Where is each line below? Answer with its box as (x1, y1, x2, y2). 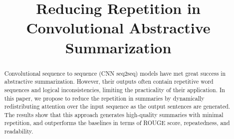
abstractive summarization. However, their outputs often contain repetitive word (4, 77, 214, 86)
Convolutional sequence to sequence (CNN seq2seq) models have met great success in (4, 69, 226, 77)
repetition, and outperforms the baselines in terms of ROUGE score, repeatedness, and (4, 119, 230, 127)
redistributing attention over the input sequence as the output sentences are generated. (4, 102, 231, 111)
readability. (4, 127, 33, 136)
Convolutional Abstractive (26, 17, 211, 38)
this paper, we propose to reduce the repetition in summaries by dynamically (4, 94, 205, 102)
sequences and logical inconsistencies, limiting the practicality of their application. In (4, 85, 225, 94)
